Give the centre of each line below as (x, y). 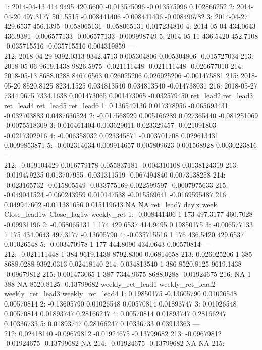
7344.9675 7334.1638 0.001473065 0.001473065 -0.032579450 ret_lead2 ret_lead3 (129, 95)
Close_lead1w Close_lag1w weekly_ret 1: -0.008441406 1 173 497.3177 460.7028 (128, 214)
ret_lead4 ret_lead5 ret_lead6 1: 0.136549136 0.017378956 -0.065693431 (116, 105)
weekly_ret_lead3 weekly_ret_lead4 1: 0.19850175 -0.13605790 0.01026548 (121, 294)
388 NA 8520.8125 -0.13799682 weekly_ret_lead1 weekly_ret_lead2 (110, 283)
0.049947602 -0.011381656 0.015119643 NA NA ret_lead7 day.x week (111, 204)
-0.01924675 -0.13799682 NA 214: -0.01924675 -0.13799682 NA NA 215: (114, 343)
